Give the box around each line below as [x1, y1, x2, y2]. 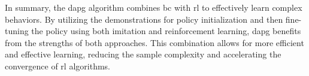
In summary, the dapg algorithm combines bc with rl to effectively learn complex [5, 1, 302, 13]
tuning [5, 25, 29, 37]
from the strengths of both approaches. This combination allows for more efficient [5, 36, 304, 48]
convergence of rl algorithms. [5, 59, 110, 72]
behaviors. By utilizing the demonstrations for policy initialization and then [5, 13, 283, 25]
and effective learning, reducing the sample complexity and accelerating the [5, 48, 281, 60]
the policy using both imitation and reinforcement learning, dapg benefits [31, 25, 301, 37]
